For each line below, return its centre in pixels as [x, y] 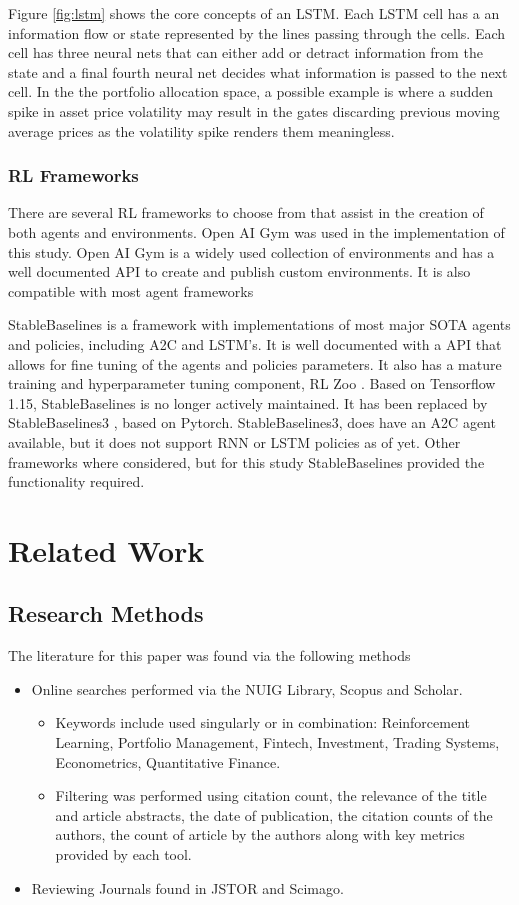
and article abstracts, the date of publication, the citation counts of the [274, 814]
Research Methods [106, 613]
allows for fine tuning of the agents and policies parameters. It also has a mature [255, 363]
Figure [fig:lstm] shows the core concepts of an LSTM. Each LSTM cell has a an [254, 13]
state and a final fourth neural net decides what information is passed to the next [258, 71]
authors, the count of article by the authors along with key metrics [260, 834]
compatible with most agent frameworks [131, 290]
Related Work [106, 549]
